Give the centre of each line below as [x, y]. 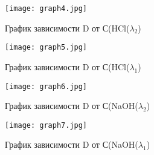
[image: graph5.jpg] [46, 48]
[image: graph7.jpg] [46, 125]
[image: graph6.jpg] [46, 86]
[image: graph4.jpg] [46, 8]
